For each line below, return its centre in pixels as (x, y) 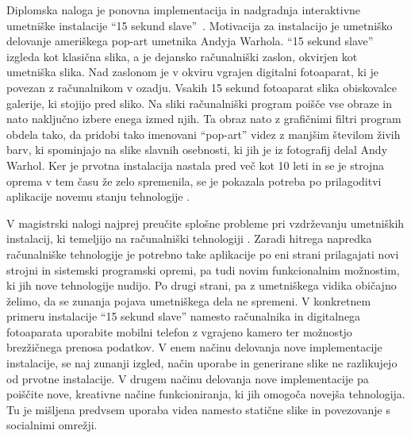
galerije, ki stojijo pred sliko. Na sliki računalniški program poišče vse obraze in (200, 103)
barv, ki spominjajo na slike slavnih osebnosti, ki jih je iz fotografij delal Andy (197, 150)
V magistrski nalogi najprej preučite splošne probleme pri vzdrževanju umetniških (205, 223)
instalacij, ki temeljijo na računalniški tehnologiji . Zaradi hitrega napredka (189, 238)
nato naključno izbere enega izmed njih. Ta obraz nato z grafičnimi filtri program (204, 119)
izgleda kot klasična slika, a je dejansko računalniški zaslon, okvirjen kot (182, 56)
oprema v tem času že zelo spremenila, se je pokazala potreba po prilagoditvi (194, 181)
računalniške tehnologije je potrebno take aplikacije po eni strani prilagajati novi (203, 254)
